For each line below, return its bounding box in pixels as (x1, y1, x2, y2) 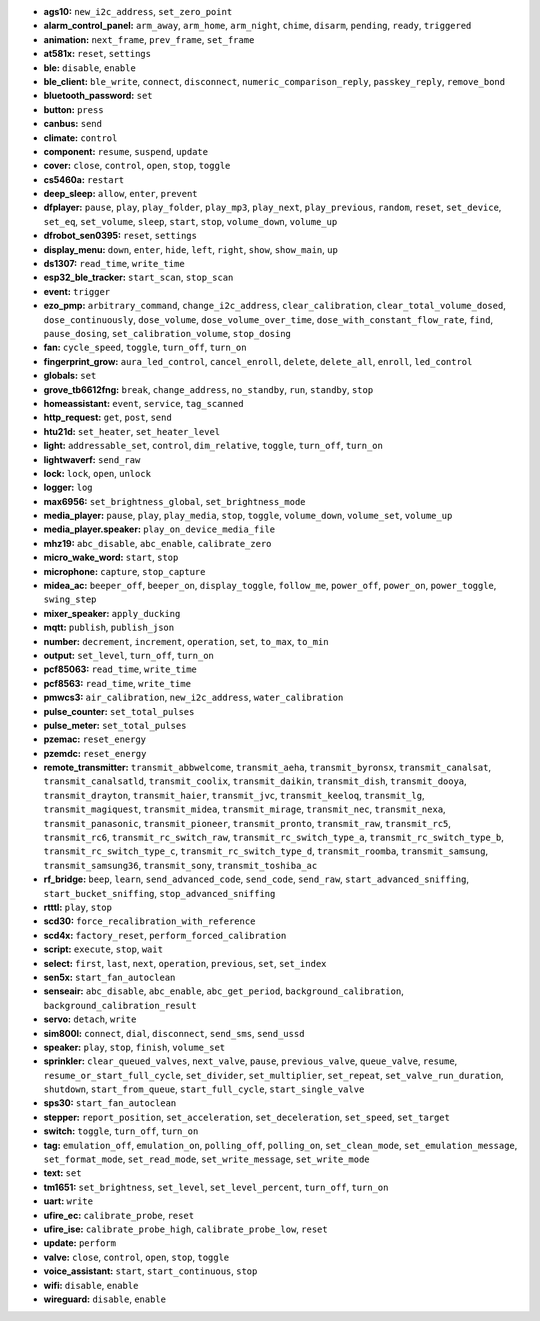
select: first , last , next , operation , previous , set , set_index (43, 957, 327, 969)
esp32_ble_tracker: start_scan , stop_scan (43, 271, 234, 284)
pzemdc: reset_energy (43, 747, 147, 759)
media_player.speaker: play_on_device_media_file (43, 523, 275, 535)
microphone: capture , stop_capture (43, 565, 206, 577)
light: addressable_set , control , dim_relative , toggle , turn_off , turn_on (43, 440, 384, 452)
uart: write (43, 1195, 94, 1207)
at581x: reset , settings (43, 48, 152, 60)
